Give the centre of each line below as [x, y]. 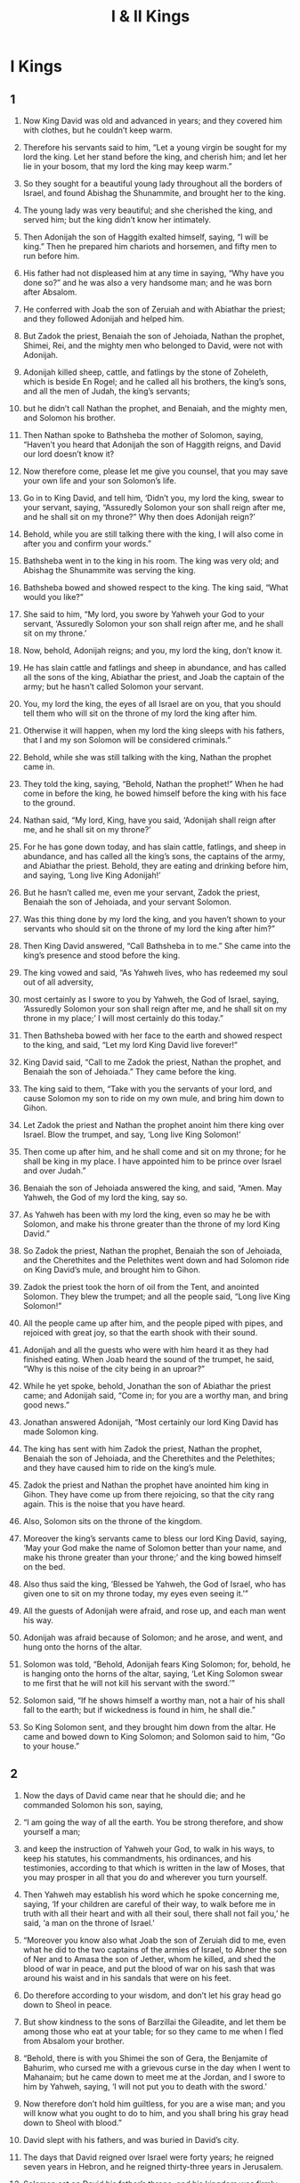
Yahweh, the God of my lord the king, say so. [105, 1197]
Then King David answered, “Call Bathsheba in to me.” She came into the [157, 946]
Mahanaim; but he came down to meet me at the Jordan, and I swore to [154, 2077]
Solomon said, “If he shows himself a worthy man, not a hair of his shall [154, 1700]
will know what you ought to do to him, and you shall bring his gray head [156, 2113]
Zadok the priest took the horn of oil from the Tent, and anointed [141, 1287]
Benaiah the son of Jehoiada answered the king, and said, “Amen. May [153, 1188]
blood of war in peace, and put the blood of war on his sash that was [149, 1968]
